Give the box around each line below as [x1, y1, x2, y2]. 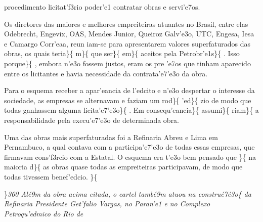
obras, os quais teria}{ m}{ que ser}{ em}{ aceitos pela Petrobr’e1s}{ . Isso [4, 48, 240, 59]
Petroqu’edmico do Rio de [4, 208, 83, 218]
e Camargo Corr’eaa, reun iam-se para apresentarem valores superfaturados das [4, 38, 250, 49]
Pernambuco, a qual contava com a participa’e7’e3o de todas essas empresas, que [4, 142, 255, 152]
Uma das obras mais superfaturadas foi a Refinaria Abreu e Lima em [4, 131, 218, 142]
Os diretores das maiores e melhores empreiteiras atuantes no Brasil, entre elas [4, 18, 248, 29]
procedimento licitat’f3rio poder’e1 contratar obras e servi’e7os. [4, 2, 200, 12]
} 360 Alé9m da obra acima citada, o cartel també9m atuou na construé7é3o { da [4, 188, 251, 199]
